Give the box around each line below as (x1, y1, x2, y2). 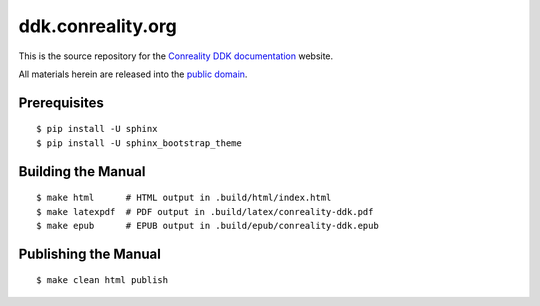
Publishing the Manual (18, 245, 162, 262)
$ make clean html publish (36, 275, 169, 286)
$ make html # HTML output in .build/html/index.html (36, 192, 332, 204)
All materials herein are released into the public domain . (18, 68, 248, 80)
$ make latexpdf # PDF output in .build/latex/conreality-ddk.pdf (36, 206, 374, 217)
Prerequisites (18, 94, 104, 111)
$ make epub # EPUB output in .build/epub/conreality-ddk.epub (36, 220, 379, 231)
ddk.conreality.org (18, 15, 177, 37)
